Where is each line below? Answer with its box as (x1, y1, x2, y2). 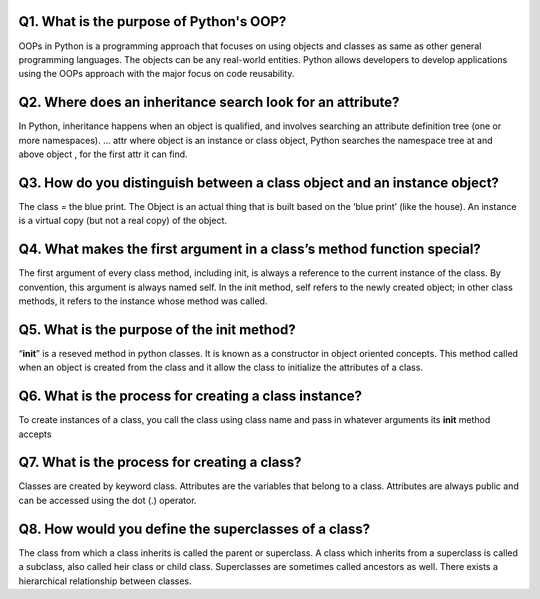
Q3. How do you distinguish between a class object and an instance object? (18, 174, 500, 191)
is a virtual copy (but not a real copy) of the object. (18, 215, 227, 227)
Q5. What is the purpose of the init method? (18, 321, 297, 338)
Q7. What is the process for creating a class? (18, 454, 302, 471)
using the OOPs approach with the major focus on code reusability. (18, 68, 295, 80)
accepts (18, 428, 52, 440)
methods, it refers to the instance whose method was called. (18, 295, 268, 307)
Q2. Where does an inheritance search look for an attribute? (18, 94, 400, 111)
